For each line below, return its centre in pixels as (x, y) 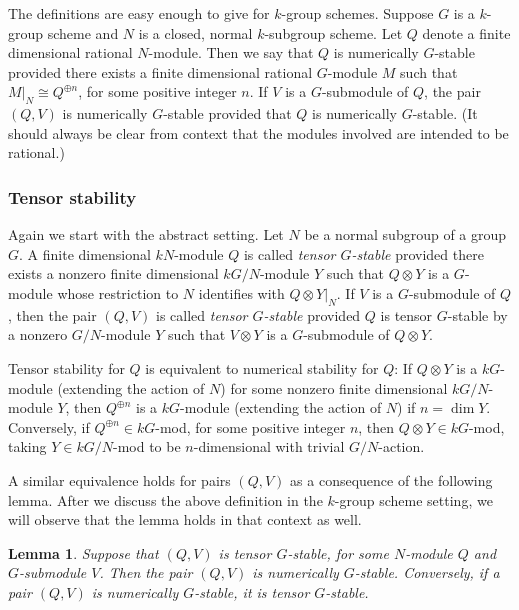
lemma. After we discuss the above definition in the (165, 499)
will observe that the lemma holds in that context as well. (185, 519)
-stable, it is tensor (252, 591)
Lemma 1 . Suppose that (83, 552)
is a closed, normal (195, 32)
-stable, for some (338, 552)
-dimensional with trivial (269, 446)
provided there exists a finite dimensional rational (160, 71)
